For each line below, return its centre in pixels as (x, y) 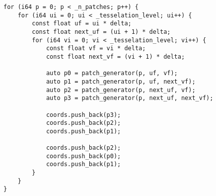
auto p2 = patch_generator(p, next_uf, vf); (121, 90)
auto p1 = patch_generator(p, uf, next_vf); (121, 81)
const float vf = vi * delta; (96, 49)
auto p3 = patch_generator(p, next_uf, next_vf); (130, 98)
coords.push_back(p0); (83, 156)
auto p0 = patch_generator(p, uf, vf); (112, 73)
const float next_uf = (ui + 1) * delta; (101, 32)
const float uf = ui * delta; (82, 24)
